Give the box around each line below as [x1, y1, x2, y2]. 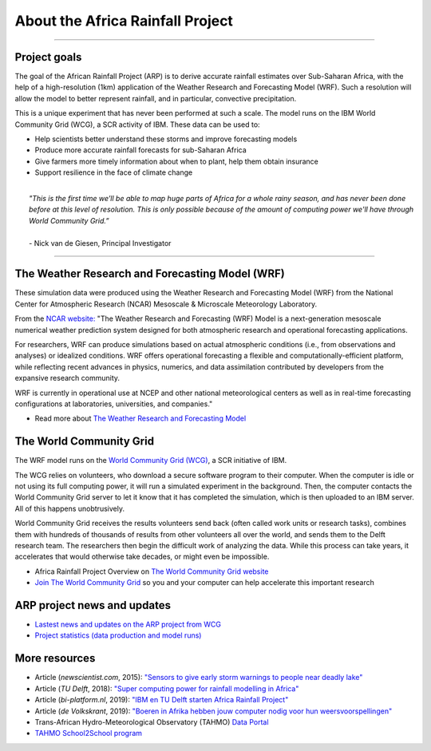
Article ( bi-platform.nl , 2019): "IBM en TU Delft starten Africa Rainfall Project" [34, 695, 289, 705]
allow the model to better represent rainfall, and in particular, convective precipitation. [14, 93, 297, 103]
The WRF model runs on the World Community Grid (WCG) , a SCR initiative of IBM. [14, 456, 287, 465]
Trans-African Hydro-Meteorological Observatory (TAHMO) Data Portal [34, 717, 269, 726]
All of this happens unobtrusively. [14, 504, 125, 513]
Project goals [14, 50, 82, 64]
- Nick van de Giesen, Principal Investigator [29, 238, 172, 247]
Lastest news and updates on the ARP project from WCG [34, 619, 221, 630]
